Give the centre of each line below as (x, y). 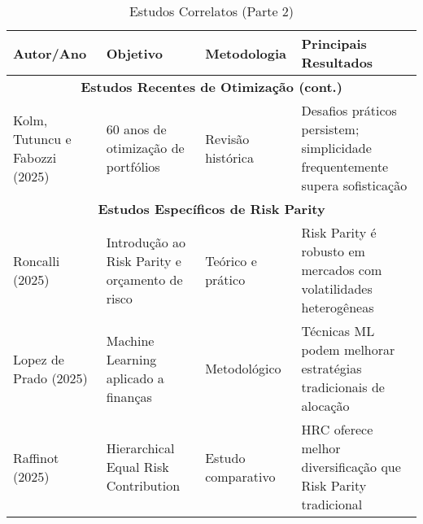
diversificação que (351, 467)
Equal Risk (137, 467)
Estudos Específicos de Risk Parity (211, 209)
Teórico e (231, 260)
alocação (325, 406)
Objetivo (134, 53)
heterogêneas (338, 307)
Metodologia (246, 53)
